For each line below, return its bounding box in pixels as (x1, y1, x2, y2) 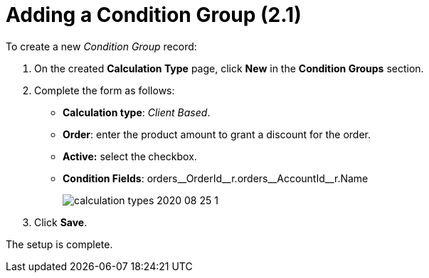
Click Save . (34, 216, 88, 228)
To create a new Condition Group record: (6, 40, 197, 52)
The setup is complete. (6, 238, 113, 250)
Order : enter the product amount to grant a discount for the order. (63, 128, 371, 140)
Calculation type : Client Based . (63, 106, 211, 118)
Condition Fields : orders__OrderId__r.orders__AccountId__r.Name (63, 172, 369, 184)
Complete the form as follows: (34, 84, 175, 96)
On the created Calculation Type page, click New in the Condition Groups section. (34, 62, 424, 74)
